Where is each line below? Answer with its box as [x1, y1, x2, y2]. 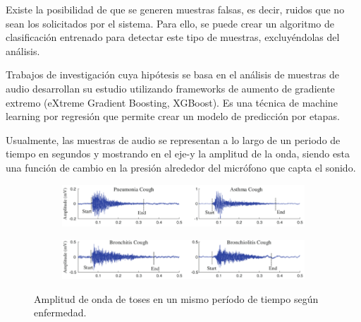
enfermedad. [34, 305, 87, 320]
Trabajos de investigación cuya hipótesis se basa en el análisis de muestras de [6, 67, 339, 82]
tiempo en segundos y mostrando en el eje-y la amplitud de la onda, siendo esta [6, 146, 350, 161]
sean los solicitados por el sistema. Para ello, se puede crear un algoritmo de [6, 16, 334, 30]
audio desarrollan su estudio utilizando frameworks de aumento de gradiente [6, 80, 335, 95]
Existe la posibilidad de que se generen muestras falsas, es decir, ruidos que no [6, 2, 345, 16]
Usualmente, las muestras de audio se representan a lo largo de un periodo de [6, 132, 341, 147]
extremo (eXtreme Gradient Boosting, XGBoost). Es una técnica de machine [6, 95, 338, 109]
